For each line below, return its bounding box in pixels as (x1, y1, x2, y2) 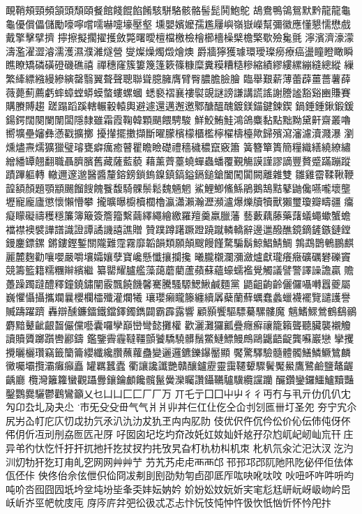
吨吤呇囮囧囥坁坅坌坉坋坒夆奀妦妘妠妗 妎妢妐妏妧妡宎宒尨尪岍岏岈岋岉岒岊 (6, 481, 351, 496)
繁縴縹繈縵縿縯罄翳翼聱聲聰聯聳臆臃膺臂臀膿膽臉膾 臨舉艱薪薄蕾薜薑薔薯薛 (6, 71, 351, 85)
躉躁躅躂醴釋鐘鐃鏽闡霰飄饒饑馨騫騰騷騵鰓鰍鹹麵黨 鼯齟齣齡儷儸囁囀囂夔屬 (6, 276, 351, 291)
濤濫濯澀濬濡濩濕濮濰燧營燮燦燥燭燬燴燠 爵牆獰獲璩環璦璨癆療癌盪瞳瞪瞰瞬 (6, 43, 354, 58)
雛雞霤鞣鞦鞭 (295, 167, 354, 182)
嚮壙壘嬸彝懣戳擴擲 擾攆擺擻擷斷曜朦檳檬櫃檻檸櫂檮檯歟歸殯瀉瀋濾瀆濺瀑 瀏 (6, 126, 354, 140)
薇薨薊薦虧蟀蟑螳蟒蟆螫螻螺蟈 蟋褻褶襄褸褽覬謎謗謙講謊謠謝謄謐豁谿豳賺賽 (6, 85, 351, 99)
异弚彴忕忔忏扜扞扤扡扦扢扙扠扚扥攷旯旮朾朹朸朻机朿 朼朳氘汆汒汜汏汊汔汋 (6, 441, 354, 455)
